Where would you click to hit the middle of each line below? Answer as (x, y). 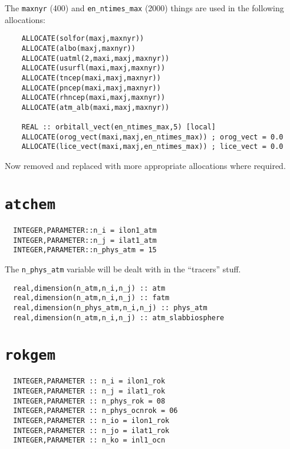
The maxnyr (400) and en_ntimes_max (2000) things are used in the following (144, 8)
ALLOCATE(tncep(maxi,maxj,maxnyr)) (91, 78)
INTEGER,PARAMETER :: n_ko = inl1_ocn (89, 440)
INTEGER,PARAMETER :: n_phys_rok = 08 (89, 401)
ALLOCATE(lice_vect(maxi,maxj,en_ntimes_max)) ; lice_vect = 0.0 (152, 147)
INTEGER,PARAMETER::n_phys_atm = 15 (85, 250)
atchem (30, 204)
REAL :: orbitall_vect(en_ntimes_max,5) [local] (118, 127)
